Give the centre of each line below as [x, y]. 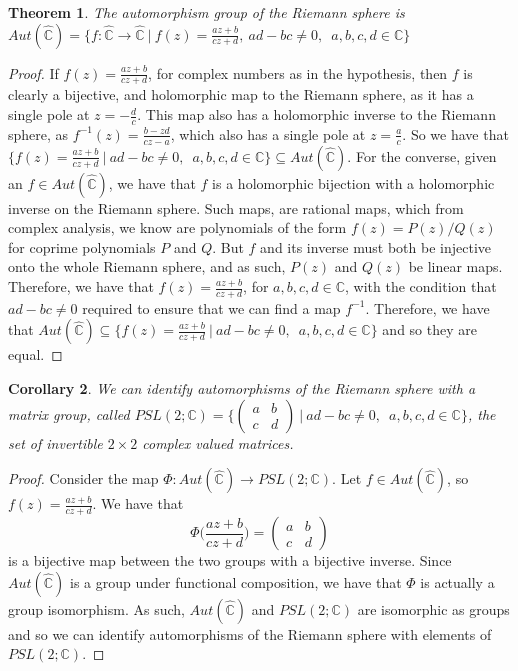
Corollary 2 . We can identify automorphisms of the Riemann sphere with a [242, 388]
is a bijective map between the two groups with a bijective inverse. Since [230, 560]
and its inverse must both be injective [375, 246]
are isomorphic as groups [433, 608]
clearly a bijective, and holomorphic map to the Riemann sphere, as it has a [241, 94]
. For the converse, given [422, 155]
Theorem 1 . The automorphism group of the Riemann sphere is [206, 12]
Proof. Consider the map [83, 478]
